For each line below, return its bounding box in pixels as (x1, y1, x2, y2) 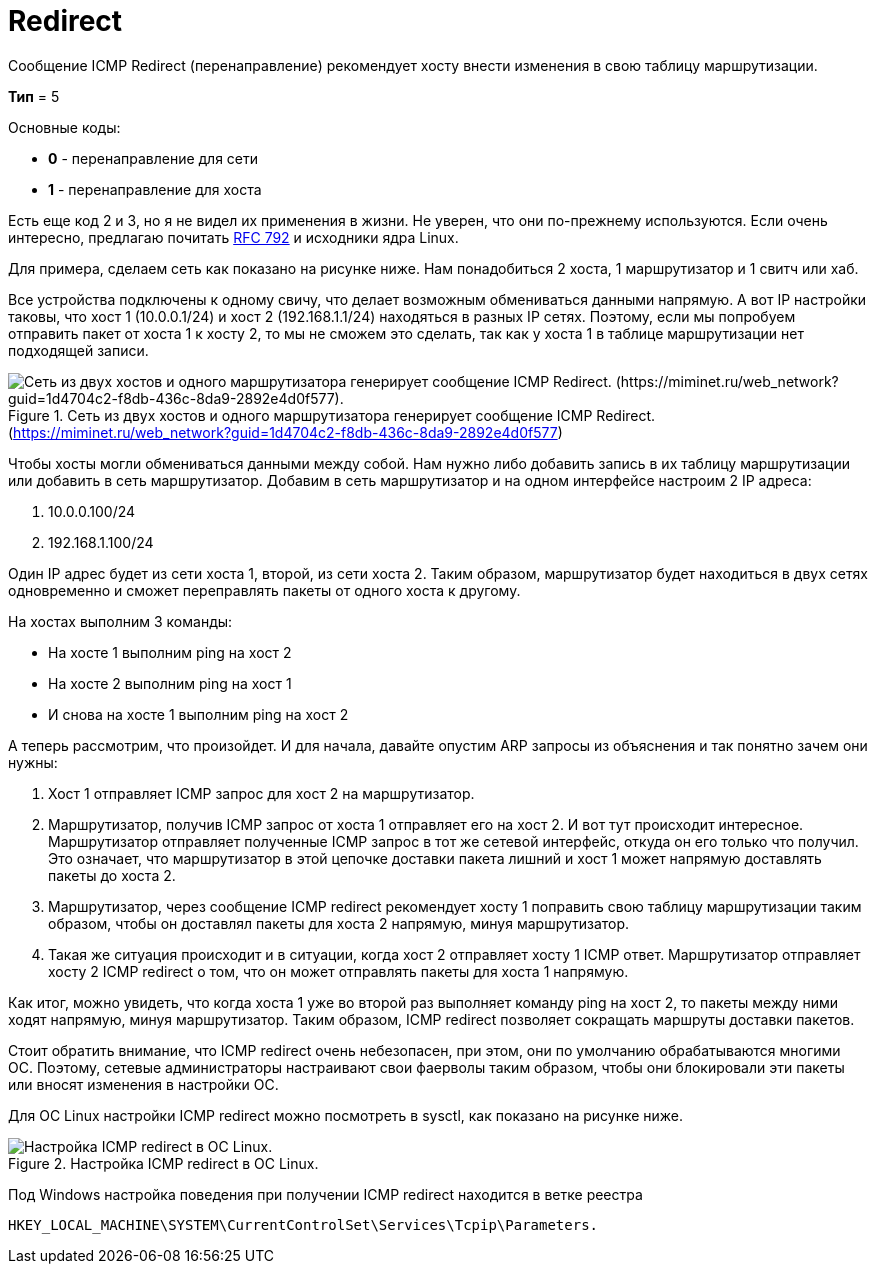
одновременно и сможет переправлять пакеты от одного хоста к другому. (8, 581, 521, 599)
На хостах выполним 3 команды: (8, 612, 233, 630)
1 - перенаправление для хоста (48, 180, 262, 198)
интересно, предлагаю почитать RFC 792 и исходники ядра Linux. (8, 228, 459, 246)
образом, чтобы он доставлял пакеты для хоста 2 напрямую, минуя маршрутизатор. (48, 914, 630, 932)
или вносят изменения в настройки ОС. (8, 1075, 279, 1093)
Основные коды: (8, 118, 121, 136)
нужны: (8, 753, 58, 771)
